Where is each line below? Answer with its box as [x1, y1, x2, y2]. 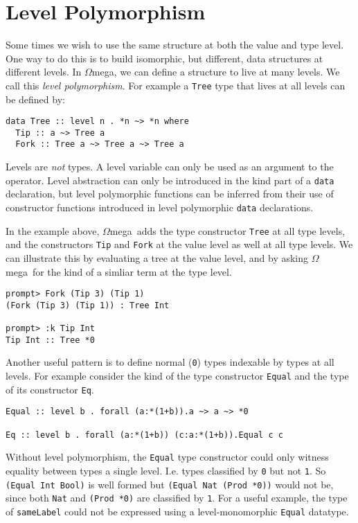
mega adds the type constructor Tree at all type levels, [109, 223, 346, 238]
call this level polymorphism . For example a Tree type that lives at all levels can [6, 78, 346, 92]
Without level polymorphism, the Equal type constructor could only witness [6, 450, 329, 464]
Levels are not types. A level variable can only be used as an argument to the [6, 159, 334, 174]
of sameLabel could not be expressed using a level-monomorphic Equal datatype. [6, 504, 349, 518]
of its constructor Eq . [6, 382, 94, 396]
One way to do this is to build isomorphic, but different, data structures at [6, 51, 323, 65]
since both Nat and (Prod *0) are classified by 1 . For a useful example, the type [6, 490, 348, 505]
